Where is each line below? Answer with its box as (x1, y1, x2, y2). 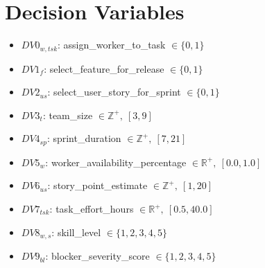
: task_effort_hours (49, 202, 134, 215)
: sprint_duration (46, 131, 121, 145)
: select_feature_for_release (44, 61, 164, 75)
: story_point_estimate (47, 178, 148, 193)
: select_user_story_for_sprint (47, 84, 181, 99)
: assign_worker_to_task (58, 37, 166, 52)
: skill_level (51, 224, 101, 239)
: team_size (42, 107, 93, 122)
